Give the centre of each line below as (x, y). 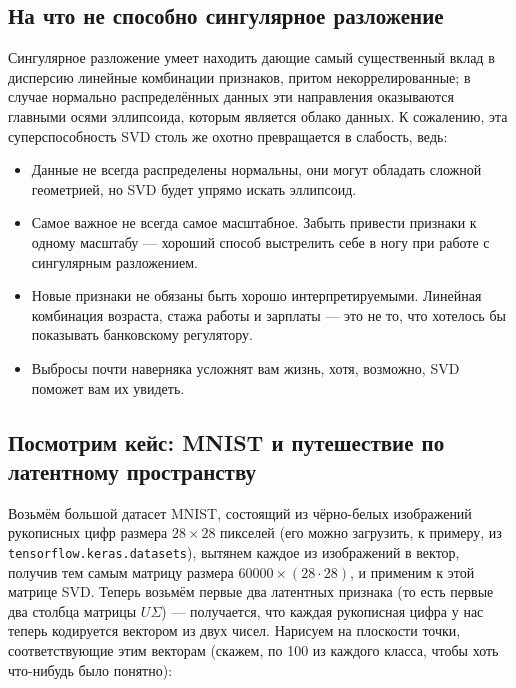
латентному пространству (132, 470)
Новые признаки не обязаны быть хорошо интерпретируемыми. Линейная (256, 295)
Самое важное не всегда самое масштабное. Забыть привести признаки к (254, 222)
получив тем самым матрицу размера (121, 571)
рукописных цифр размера (88, 532)
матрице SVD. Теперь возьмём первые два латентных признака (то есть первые (251, 591)
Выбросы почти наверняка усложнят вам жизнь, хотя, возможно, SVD (245, 367)
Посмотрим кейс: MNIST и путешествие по (226, 441)
